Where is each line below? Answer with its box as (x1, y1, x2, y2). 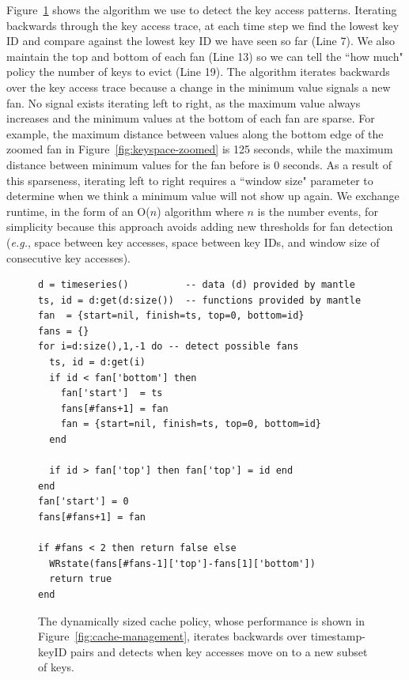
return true (49, 573, 112, 585)
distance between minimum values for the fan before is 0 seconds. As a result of (6, 156, 392, 172)
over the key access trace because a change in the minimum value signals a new (6, 78, 391, 95)
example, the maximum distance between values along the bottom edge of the (6, 125, 384, 142)
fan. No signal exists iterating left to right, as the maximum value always (6, 94, 361, 111)
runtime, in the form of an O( (6, 202, 150, 219)
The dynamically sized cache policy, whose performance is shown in (38, 612, 365, 629)
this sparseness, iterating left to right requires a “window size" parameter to (6, 172, 373, 188)
